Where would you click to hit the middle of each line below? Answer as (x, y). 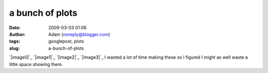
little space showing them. (36, 64)
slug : (14, 48)
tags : (15, 41)
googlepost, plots (66, 41)
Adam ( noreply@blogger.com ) (79, 34)
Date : (15, 28)
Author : (17, 34)
